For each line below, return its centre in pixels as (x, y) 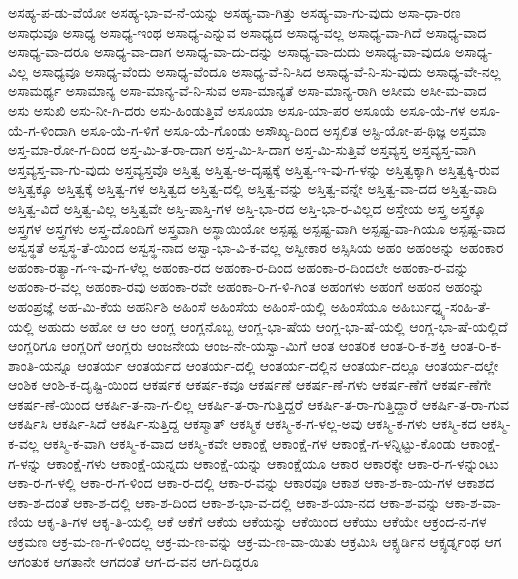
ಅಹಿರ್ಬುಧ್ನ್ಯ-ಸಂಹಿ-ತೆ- (441, 305)
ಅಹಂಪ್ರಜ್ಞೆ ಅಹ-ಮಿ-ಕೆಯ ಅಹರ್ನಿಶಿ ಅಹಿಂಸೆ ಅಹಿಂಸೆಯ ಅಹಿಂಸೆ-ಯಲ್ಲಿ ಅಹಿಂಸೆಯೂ (198, 305)
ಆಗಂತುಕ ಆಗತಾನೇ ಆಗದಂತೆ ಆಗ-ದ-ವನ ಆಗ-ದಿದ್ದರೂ (133, 560)
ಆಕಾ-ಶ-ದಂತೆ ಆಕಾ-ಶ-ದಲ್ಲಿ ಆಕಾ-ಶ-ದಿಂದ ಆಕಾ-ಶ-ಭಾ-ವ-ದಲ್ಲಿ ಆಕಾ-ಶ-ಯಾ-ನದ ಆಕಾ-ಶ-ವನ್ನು (224, 501)
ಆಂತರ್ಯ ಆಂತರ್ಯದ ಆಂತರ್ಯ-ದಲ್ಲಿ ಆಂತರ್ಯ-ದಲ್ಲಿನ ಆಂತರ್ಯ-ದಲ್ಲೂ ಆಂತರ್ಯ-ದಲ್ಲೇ (288, 364)
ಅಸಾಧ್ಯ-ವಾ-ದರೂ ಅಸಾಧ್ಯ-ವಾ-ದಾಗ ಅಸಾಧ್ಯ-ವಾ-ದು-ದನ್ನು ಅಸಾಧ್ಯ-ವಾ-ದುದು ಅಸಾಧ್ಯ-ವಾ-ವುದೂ (229, 51)
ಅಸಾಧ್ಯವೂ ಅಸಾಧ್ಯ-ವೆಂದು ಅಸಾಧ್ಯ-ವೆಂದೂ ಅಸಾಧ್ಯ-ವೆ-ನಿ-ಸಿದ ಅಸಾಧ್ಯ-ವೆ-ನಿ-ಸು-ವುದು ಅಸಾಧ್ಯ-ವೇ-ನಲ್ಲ (266, 70)
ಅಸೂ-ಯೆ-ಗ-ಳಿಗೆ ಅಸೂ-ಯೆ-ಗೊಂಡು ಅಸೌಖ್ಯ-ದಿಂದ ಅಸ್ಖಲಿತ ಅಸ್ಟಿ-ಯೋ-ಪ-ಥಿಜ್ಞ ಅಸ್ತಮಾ (283, 129)
